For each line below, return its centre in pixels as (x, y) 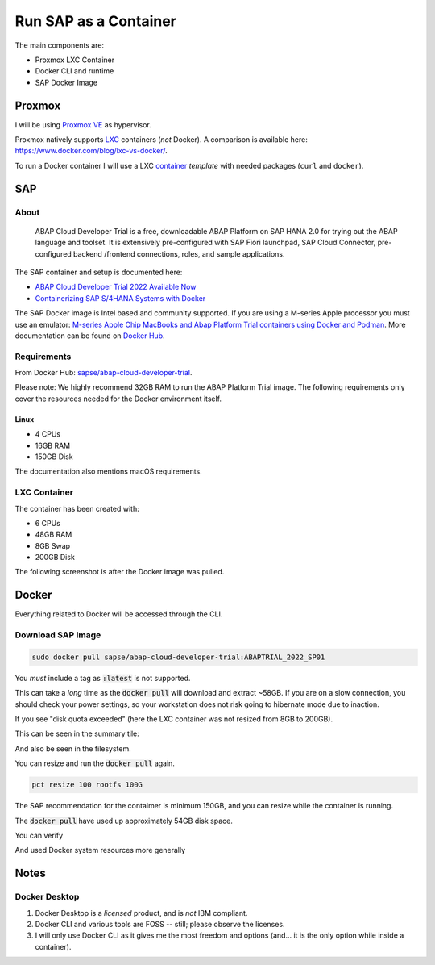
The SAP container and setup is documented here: (99, 272)
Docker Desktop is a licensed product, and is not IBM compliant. (141, 913)
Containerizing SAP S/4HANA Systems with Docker (120, 298)
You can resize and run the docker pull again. (95, 763)
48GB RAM (54, 535)
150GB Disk (54, 457)
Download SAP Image (58, 635)
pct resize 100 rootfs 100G (87, 785)
